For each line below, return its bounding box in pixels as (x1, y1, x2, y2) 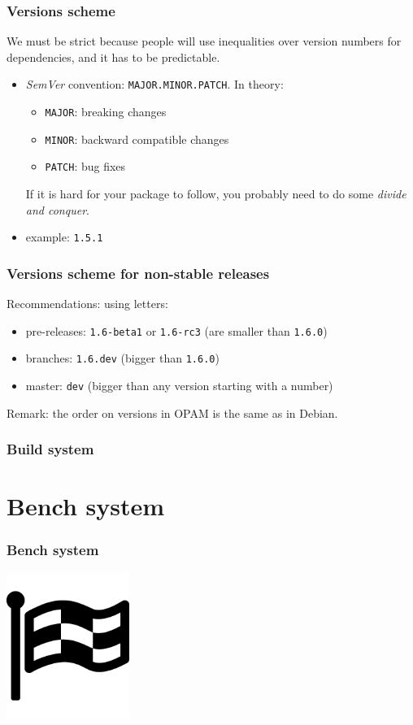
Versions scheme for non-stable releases (7, 263, 270, 283)
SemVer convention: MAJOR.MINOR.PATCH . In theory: (25, 76, 284, 93)
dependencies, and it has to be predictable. (7, 48, 220, 65)
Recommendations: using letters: (7, 295, 168, 312)
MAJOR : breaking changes (45, 103, 167, 120)
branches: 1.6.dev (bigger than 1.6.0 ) (25, 349, 220, 367)
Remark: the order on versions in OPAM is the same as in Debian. (7, 404, 338, 421)
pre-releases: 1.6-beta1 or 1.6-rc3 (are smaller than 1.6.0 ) (25, 322, 328, 339)
